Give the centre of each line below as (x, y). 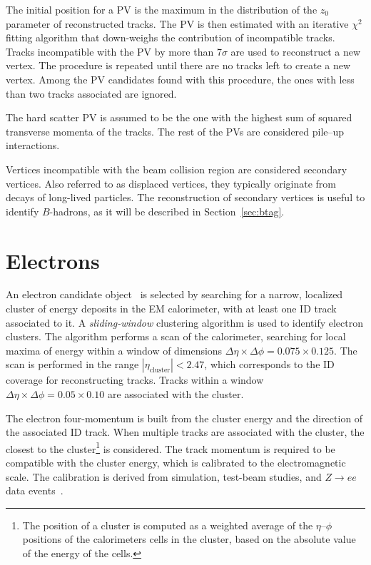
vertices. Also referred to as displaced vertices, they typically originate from (171, 183)
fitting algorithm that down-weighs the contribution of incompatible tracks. (171, 37)
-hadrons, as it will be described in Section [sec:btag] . (167, 211)
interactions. (33, 145)
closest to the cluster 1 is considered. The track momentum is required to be (171, 447)
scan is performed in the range (72, 364)
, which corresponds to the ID (269, 364)
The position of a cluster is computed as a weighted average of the (168, 525)
